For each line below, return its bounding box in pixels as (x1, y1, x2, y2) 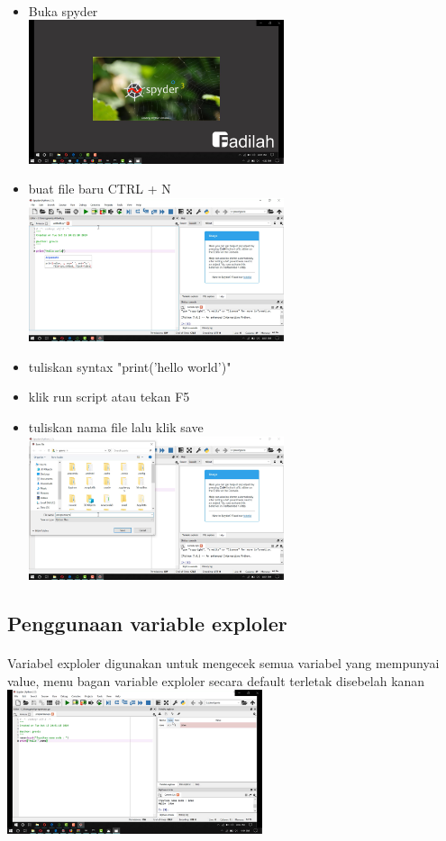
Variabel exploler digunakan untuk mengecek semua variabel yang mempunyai (7, 654, 440, 673)
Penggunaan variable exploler (7, 610, 287, 638)
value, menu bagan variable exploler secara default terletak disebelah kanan (7, 671, 425, 690)
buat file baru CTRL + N (28, 179, 171, 198)
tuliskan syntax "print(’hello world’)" (28, 357, 232, 375)
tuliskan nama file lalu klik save (28, 418, 204, 437)
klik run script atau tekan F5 (28, 387, 190, 406)
